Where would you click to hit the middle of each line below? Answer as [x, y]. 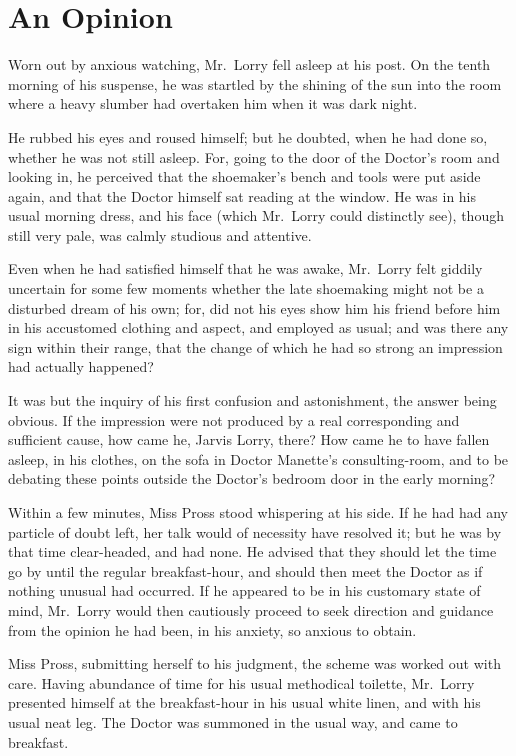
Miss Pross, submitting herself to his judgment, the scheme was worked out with [254, 663]
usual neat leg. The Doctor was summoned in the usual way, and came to [233, 721]
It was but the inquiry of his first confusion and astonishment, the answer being [252, 400]
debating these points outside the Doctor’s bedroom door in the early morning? [252, 478]
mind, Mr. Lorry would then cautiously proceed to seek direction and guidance [251, 609]
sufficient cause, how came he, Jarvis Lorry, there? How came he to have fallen [249, 439]
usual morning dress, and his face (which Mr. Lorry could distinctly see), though [256, 215]
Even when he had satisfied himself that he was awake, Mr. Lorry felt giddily [245, 268]
